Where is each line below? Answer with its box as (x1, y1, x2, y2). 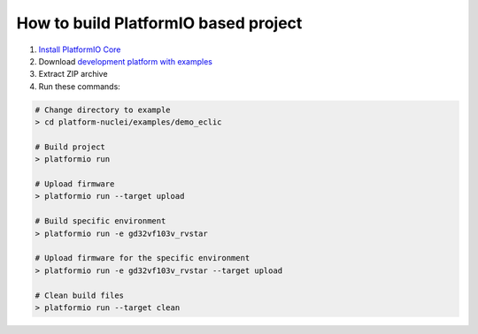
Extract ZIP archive (38, 69, 108, 80)
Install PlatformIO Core (38, 44, 121, 55)
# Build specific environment (35, 216, 166, 226)
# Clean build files (35, 290, 124, 300)
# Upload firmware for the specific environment (35, 253, 251, 263)
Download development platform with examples (38, 56, 212, 66)
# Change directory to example (35, 104, 172, 115)
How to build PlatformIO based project (16, 13, 303, 33)
